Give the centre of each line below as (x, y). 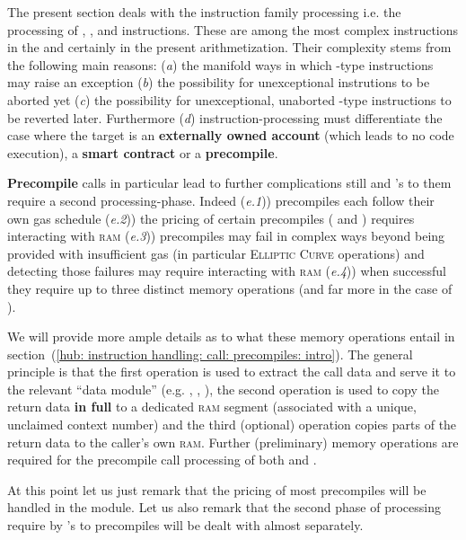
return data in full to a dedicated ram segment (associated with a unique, (212, 407)
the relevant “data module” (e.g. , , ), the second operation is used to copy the (223, 389)
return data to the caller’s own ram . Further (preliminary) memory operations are (233, 442)
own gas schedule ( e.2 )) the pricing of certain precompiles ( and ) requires (211, 218)
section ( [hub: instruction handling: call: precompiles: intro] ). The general (210, 354)
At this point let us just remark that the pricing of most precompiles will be (217, 489)
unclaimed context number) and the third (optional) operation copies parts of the (232, 425)
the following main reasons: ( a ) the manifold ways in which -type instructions (220, 64)
